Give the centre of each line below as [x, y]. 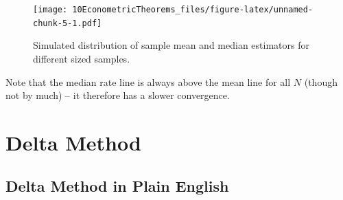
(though [321, 81]
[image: [50, 10]
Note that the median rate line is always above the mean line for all [148, 81]
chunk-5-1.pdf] [68, 23]
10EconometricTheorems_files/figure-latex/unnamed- [193, 10]
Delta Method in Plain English [117, 186]
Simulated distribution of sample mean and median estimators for [171, 45]
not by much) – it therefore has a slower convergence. [118, 95]
